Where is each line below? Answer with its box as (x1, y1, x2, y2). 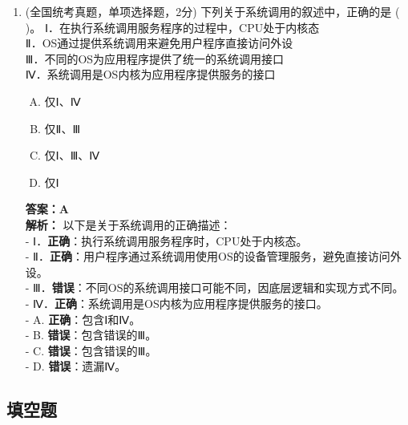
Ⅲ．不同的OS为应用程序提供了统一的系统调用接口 (25, 50, 285, 67)
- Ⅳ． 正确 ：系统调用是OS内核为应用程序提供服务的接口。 (25, 294, 328, 311)
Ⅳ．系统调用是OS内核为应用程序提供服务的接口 (25, 66, 276, 83)
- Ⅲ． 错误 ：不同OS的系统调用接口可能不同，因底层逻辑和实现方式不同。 (25, 279, 404, 296)
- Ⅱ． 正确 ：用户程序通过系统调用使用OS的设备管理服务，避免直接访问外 (25, 248, 402, 265)
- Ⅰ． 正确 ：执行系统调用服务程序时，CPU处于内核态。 (25, 232, 308, 249)
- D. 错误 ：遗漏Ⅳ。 (25, 358, 127, 374)
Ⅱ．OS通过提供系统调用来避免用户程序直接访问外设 (25, 34, 293, 51)
